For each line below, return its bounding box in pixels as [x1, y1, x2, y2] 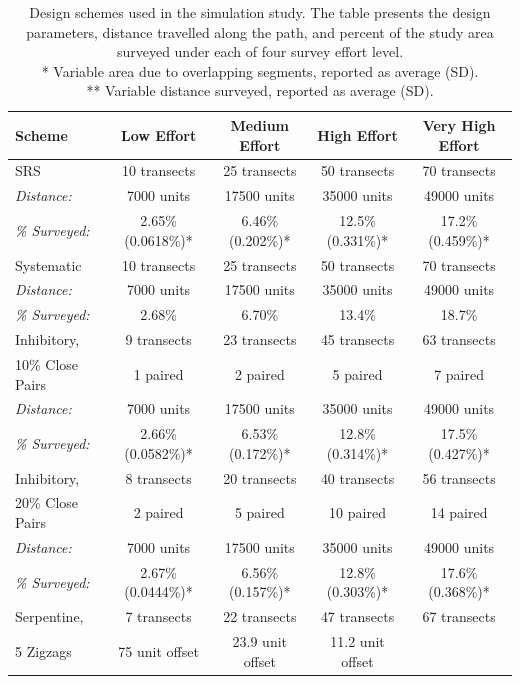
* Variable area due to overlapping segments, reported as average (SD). [41, 60, 479, 81]
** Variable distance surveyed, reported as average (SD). [86, 80, 434, 101]
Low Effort [120, 124, 197, 145]
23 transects [223, 329, 297, 350]
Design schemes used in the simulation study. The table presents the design [29, 2, 491, 22]
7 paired [434, 363, 484, 384]
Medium [230, 114, 290, 135]
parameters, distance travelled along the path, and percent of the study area [26, 21, 494, 42]
